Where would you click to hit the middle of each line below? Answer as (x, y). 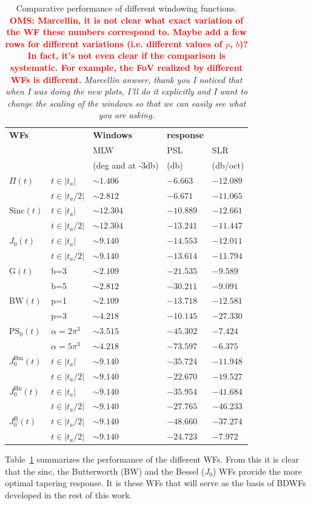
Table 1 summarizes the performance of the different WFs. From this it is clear (152, 459)
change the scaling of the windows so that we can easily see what (126, 103)
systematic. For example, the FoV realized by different (126, 67)
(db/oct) (228, 165)
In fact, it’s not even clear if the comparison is (126, 55)
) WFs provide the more (257, 471)
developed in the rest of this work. (69, 494)
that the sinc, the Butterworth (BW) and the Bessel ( (105, 471)
